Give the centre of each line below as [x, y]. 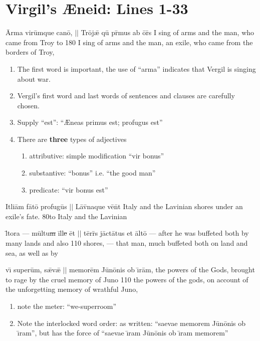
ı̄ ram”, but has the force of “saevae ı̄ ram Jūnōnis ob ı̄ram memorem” [123, 333]
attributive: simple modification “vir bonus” [97, 156]
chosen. [28, 105]
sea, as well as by [32, 252]
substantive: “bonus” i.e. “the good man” [92, 173]
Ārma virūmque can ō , [39, 32]
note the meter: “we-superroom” [67, 306]
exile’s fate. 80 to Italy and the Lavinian [66, 216]
